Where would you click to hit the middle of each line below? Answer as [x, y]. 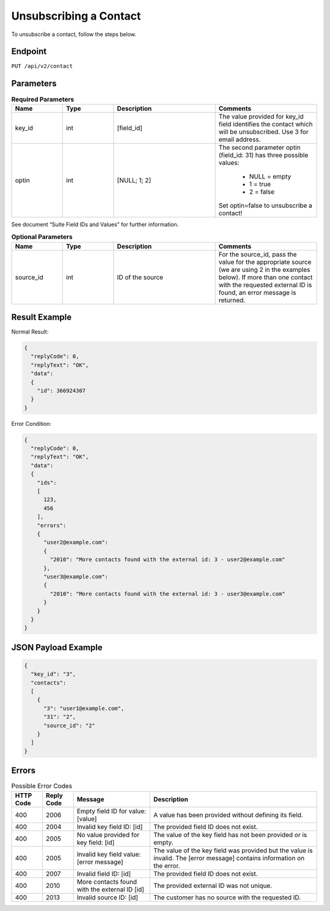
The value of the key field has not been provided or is [230, 835]
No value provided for [108, 835]
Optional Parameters [42, 237]
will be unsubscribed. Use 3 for [263, 131]
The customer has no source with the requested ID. [227, 897]
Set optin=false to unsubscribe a [266, 205]
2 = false [262, 191]
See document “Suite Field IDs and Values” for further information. [95, 224]
